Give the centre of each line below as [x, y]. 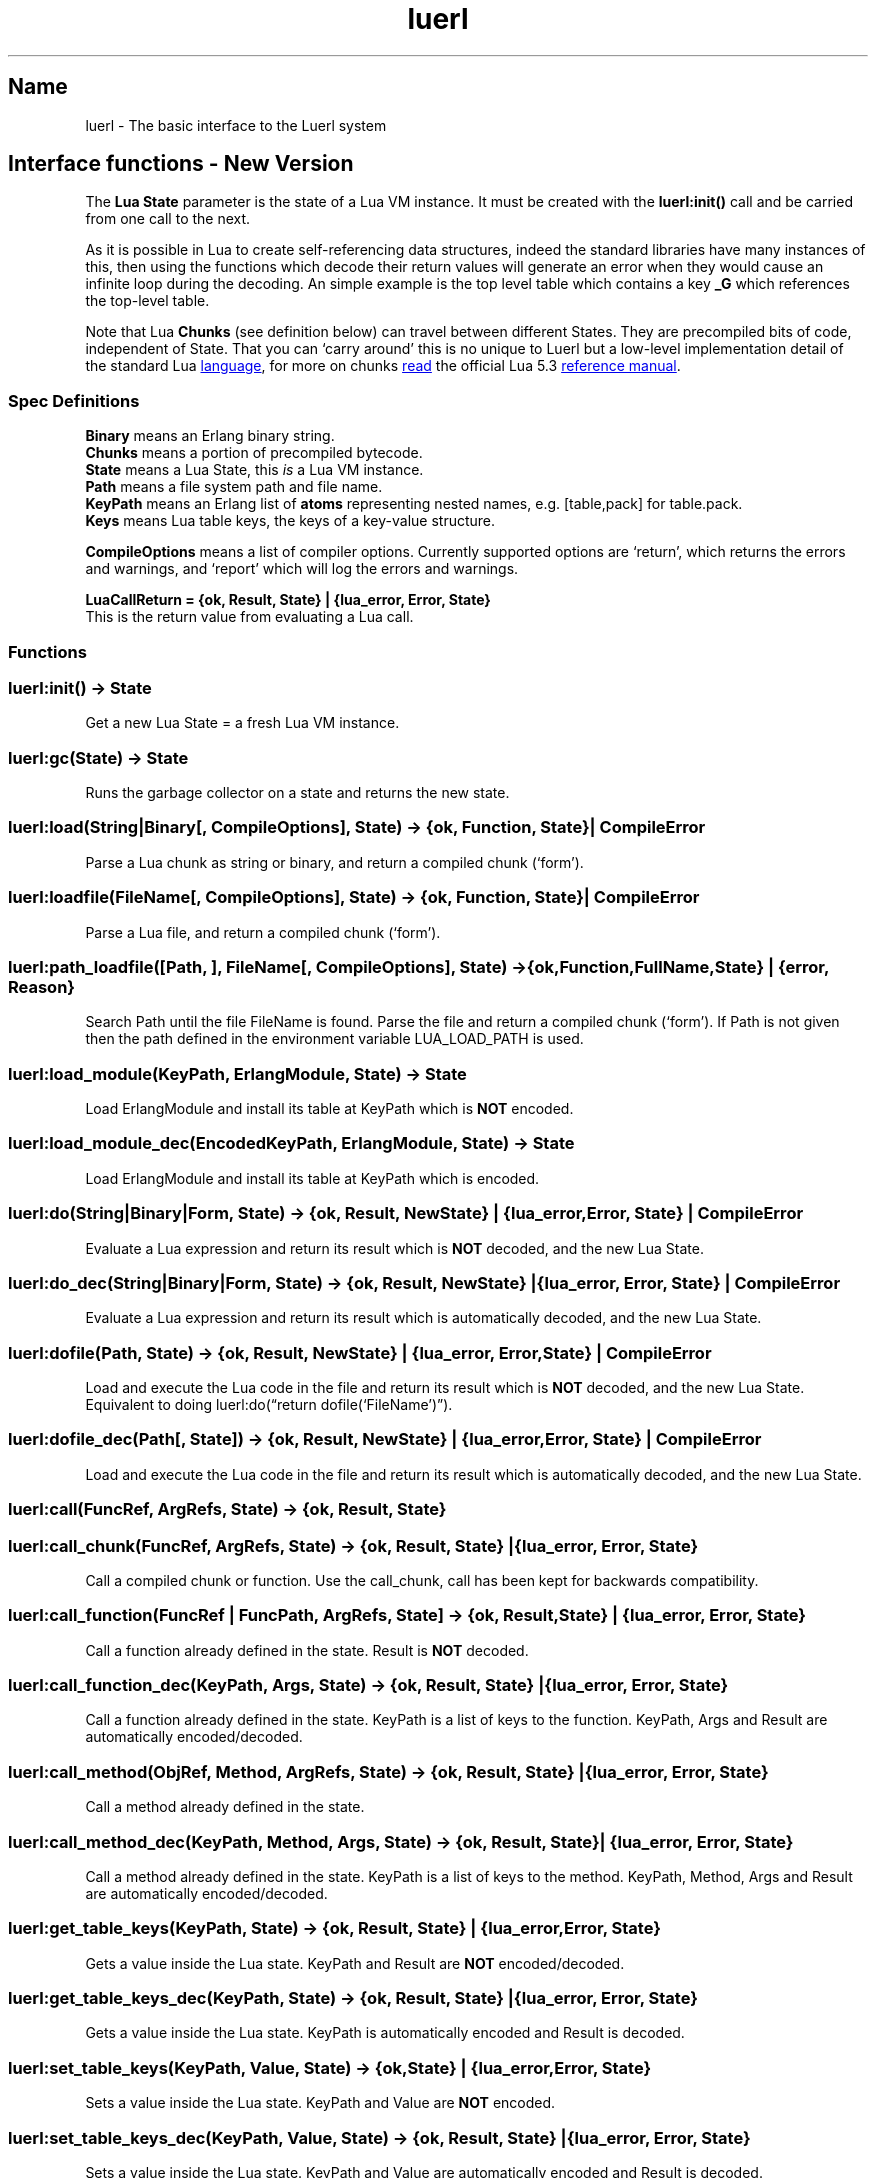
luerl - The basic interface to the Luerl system [236, 125]
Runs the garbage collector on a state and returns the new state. [297, 793]
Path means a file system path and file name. [234, 487]
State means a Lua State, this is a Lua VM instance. [254, 470]
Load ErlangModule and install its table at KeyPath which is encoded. [312, 1178]
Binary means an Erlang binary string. [210, 436]
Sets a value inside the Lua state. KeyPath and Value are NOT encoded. [320, 2103]
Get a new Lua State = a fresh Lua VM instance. [242, 723]
